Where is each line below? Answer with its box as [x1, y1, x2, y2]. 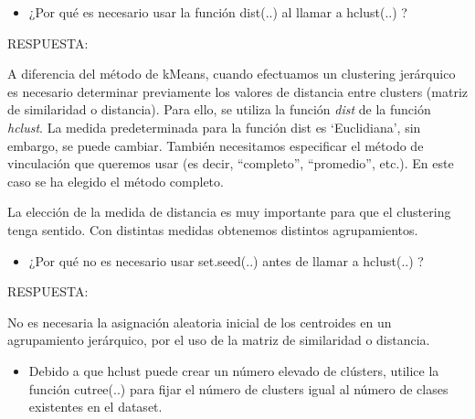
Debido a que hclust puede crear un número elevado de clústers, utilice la [28, 360, 439, 380]
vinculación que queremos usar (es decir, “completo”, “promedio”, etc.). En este [7, 154, 454, 173]
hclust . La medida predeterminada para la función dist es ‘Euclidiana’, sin [7, 117, 421, 136]
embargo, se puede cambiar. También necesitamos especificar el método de [7, 135, 424, 155]
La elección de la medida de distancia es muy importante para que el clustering [7, 202, 451, 221]
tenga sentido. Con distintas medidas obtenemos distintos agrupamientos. [7, 220, 418, 239]
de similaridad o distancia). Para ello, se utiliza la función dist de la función [7, 100, 431, 119]
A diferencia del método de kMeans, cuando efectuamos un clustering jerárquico [7, 64, 456, 83]
